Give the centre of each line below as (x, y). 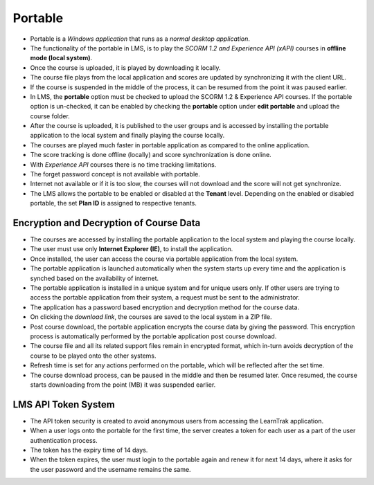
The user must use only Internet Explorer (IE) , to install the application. (132, 249)
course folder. (50, 116)
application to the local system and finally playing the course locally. (127, 136)
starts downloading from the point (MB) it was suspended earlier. (123, 385)
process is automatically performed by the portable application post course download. (153, 336)
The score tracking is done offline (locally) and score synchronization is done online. (151, 155)
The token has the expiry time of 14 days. (89, 450)
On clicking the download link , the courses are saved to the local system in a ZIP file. (151, 317)
